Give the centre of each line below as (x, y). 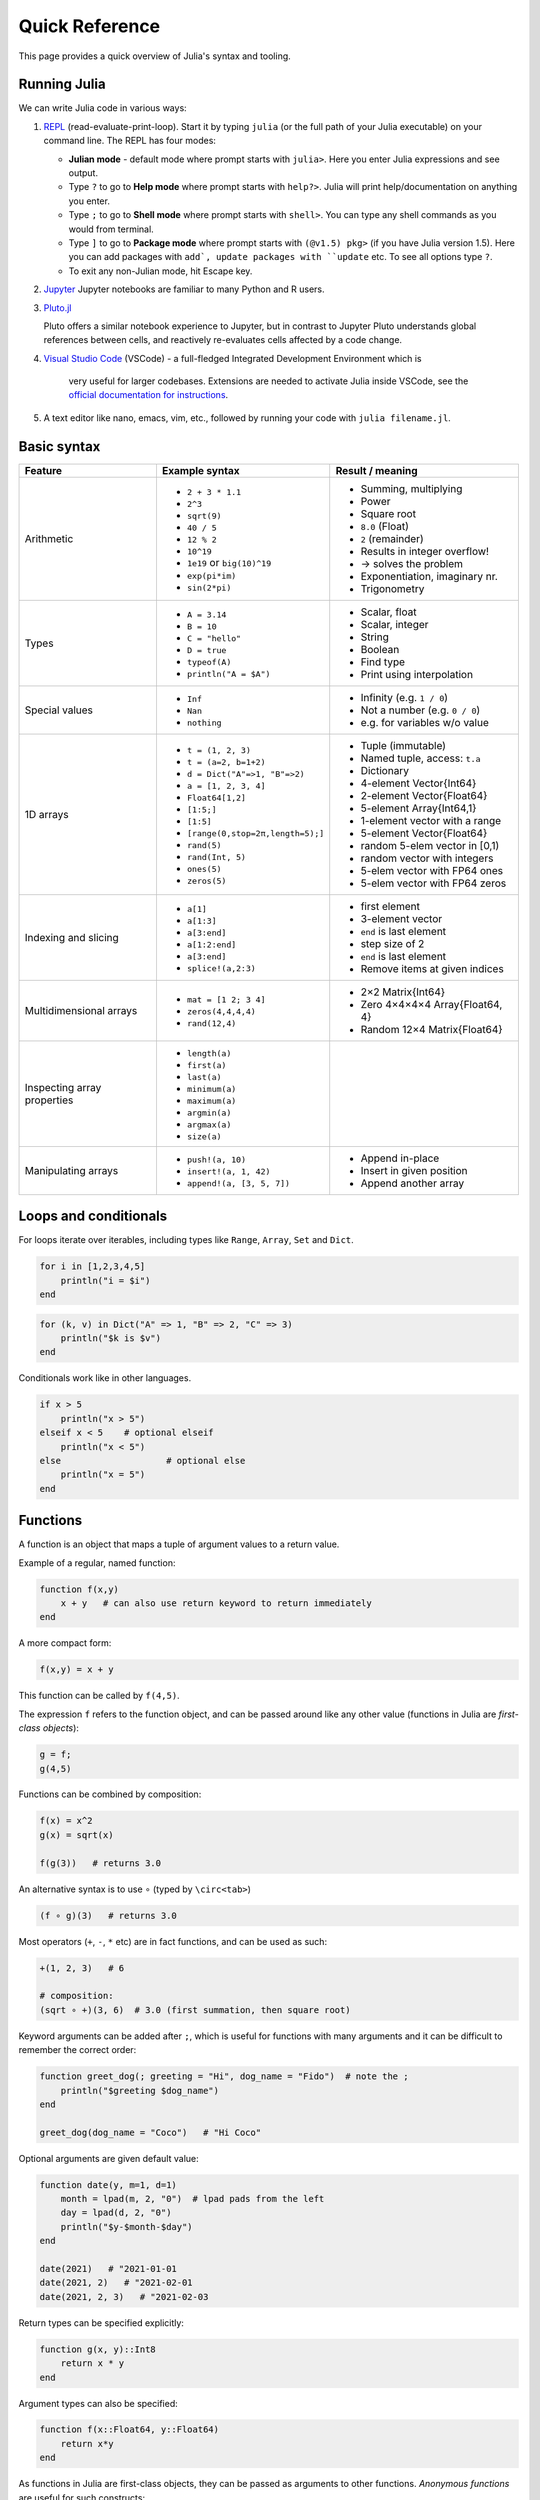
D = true (206, 650)
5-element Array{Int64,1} (418, 808)
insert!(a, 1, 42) (228, 1171)
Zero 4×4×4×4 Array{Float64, (431, 1004)
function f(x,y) (79, 1589)
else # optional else (142, 1460)
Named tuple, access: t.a (420, 758)
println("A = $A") (228, 673)
